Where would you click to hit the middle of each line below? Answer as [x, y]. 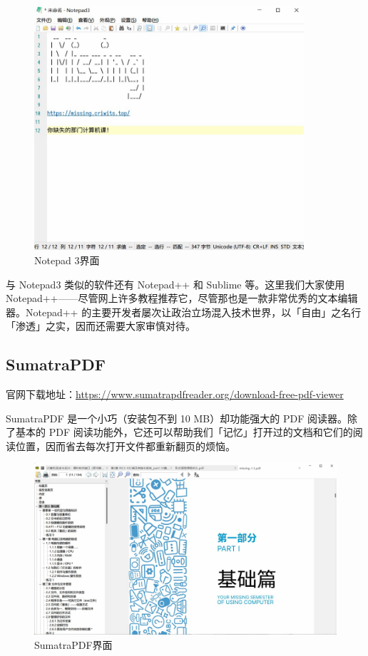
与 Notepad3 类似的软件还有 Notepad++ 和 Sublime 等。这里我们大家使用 [175, 284]
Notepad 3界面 [67, 260]
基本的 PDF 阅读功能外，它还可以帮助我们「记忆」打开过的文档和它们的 [184, 432]
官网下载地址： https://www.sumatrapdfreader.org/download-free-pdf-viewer [175, 394]
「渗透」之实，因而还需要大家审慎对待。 [101, 326]
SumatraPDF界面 [73, 645]
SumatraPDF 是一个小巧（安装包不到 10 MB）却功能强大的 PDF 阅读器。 [177, 418]
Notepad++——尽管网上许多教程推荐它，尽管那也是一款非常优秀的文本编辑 [182, 298]
